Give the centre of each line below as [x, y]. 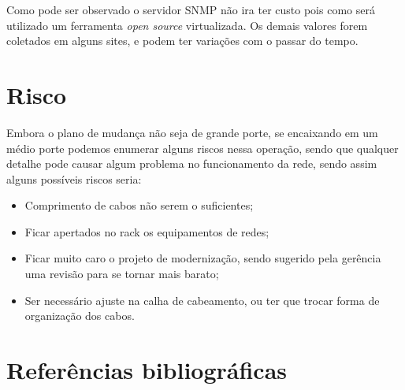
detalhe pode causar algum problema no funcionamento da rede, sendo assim [192, 163]
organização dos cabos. [80, 316]
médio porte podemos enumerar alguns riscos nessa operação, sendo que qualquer [202, 148]
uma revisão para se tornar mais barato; [122, 274]
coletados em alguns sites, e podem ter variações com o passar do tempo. [182, 41]
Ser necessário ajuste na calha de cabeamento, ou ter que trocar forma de [202, 300]
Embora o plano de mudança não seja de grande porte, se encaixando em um [192, 132]
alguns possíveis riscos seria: [74, 178]
